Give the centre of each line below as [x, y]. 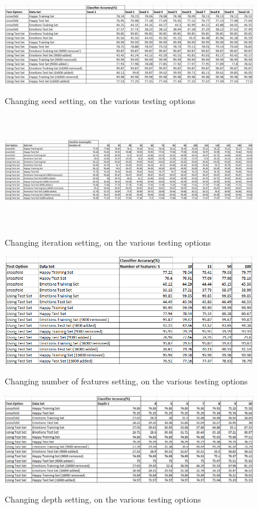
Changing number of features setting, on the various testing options [126, 381]
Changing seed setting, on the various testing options [100, 100]
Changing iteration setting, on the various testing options [108, 242]
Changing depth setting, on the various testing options [103, 499]
